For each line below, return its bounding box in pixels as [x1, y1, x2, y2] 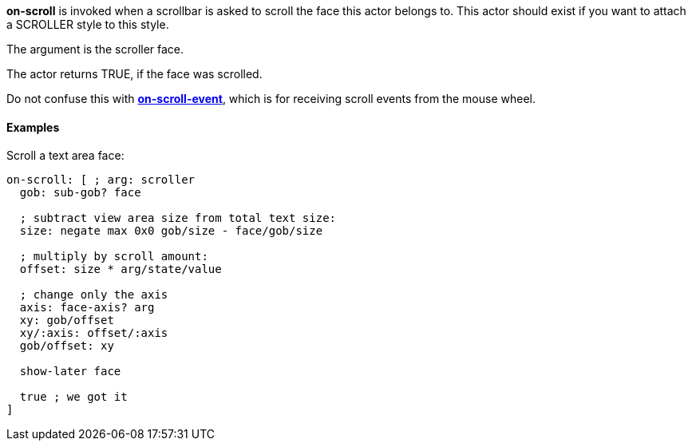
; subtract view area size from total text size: [19, 212, 337, 225]
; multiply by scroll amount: [19, 250, 208, 263]
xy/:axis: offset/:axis [19, 326, 168, 340]
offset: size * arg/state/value [19, 263, 222, 276]
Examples [6, 120, 60, 134]
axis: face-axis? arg [19, 301, 155, 314]
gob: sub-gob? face [19, 186, 141, 200]
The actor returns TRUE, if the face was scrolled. [6, 67, 263, 81]
